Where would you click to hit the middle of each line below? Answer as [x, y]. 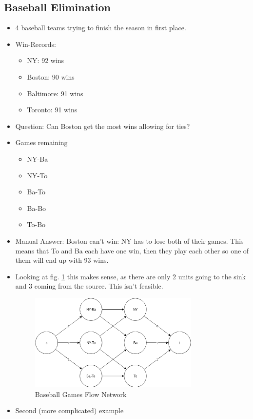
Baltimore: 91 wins [55, 93]
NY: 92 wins [46, 60]
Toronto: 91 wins [52, 110]
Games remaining [41, 142]
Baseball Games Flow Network [81, 394]
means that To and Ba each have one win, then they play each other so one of [132, 250]
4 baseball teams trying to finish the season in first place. [101, 28]
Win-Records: [36, 44]
